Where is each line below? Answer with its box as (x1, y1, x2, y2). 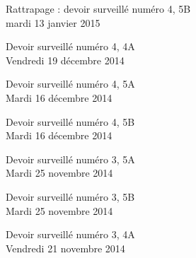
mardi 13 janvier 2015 (6, 15, 100, 30)
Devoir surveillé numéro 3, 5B (6, 189, 135, 204)
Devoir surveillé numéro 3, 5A (6, 151, 135, 166)
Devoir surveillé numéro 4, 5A (6, 76, 135, 91)
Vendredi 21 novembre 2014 (6, 240, 125, 255)
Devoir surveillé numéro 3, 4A (6, 227, 135, 242)
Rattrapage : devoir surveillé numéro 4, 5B (6, 1, 191, 16)
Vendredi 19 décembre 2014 (6, 52, 125, 67)
